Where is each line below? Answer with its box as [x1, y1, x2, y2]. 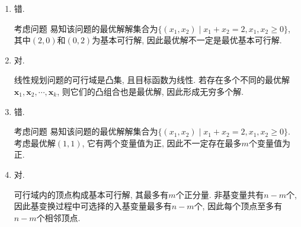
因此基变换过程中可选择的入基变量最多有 [14, 200, 172, 212]
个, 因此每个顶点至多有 [194, 200, 283, 212]
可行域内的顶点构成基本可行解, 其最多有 [14, 188, 169, 200]
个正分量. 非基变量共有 [175, 188, 264, 200]
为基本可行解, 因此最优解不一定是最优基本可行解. [92, 34, 282, 46]
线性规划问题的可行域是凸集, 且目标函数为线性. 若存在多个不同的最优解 [14, 73, 290, 86]
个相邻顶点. [36, 211, 81, 223]
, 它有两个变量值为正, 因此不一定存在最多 [82, 136, 242, 149]
